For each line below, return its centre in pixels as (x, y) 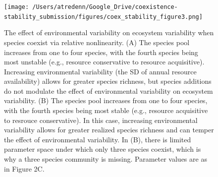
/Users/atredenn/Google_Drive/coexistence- (105, 7)
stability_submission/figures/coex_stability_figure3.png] (103, 17)
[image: (17, 7)
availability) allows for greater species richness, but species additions (108, 81)
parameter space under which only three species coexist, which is (103, 149)
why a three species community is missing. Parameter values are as (106, 159)
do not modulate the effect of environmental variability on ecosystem (109, 90)
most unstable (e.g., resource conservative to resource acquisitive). (104, 62)
